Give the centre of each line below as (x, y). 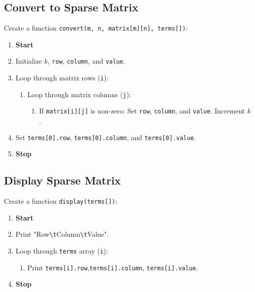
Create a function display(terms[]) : (61, 201)
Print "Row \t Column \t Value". (62, 234)
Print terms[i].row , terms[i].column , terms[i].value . (112, 267)
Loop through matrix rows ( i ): (62, 78)
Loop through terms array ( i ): (62, 251)
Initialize (29, 61)
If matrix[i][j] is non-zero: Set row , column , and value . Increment (142, 111)
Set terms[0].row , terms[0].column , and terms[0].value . (106, 137)
